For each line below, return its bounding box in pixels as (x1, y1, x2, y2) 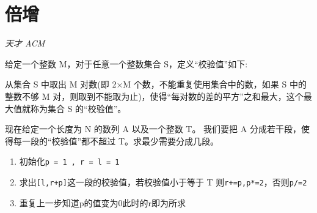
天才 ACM (5, 37, 45, 50)
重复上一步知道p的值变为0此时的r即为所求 (19, 196, 186, 209)
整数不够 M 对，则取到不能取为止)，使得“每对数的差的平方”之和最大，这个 (5, 89, 304, 102)
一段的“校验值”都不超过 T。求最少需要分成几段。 (21, 134, 219, 147)
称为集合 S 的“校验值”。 (30, 102, 126, 114)
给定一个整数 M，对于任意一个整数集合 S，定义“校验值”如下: (5, 57, 248, 70)
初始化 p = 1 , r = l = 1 (19, 155, 120, 168)
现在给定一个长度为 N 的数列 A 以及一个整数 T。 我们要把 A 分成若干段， (5, 122, 301, 135)
